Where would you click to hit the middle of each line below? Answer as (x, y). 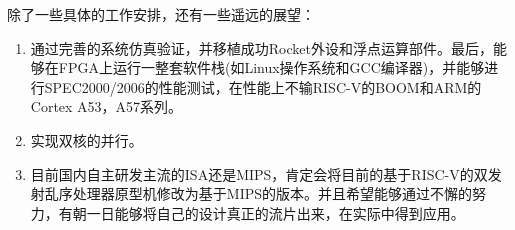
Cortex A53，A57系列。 (106, 106)
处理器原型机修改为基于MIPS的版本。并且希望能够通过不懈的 (272, 193)
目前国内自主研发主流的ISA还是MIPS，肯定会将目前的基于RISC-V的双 (259, 173)
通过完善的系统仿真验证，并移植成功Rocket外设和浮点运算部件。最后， (261, 47)
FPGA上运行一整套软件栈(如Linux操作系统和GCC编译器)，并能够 (271, 67)
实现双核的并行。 (86, 139)
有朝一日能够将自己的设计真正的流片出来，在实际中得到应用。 (261, 212)
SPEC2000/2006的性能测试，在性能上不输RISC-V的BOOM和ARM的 (263, 86)
